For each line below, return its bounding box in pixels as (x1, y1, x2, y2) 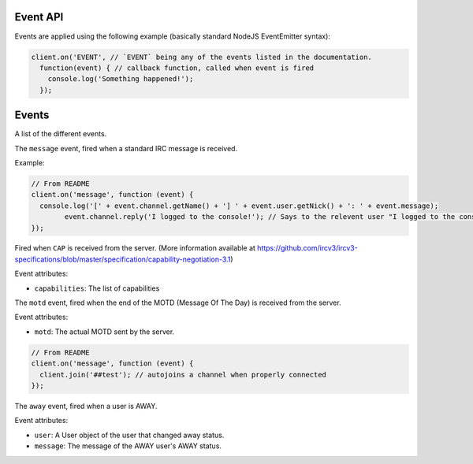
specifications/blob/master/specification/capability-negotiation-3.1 (14, 254, 231, 264)
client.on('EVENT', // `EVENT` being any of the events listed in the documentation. (31, 52, 372, 61)
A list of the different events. (14, 129, 107, 139)
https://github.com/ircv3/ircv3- (257, 243, 358, 253)
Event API (14, 10, 64, 24)
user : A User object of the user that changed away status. (34, 430, 225, 440)
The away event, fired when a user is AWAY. (14, 401, 158, 410)
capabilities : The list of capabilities (34, 284, 160, 293)
